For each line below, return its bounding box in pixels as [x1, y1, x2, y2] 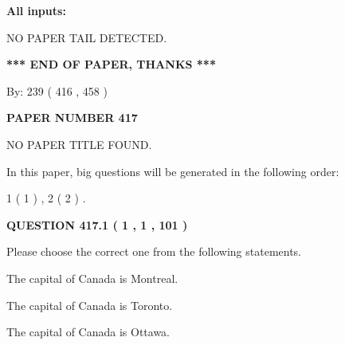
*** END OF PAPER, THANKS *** [6, 56, 216, 73]
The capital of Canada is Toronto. [6, 296, 173, 313]
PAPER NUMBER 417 [6, 109, 138, 126]
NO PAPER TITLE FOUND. [6, 135, 152, 152]
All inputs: [6, 2, 66, 18]
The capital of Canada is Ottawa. [6, 323, 171, 340]
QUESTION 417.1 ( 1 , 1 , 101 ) [6, 216, 188, 233]
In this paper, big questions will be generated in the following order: [6, 163, 339, 179]
